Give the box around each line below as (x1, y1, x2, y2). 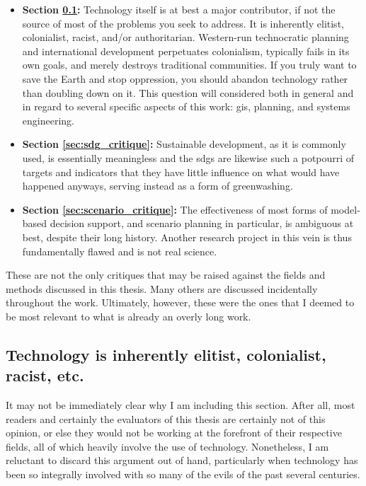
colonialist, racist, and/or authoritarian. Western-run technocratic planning (22, 30, 349, 45)
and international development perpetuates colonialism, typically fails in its (22, 43, 350, 58)
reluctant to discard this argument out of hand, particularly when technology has (6, 453, 358, 468)
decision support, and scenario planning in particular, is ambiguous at (50, 216, 354, 231)
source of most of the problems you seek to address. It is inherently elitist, (22, 16, 344, 30)
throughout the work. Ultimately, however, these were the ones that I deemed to (6, 295, 355, 310)
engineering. (22, 112, 74, 127)
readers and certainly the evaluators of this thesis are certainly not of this (6, 411, 326, 426)
